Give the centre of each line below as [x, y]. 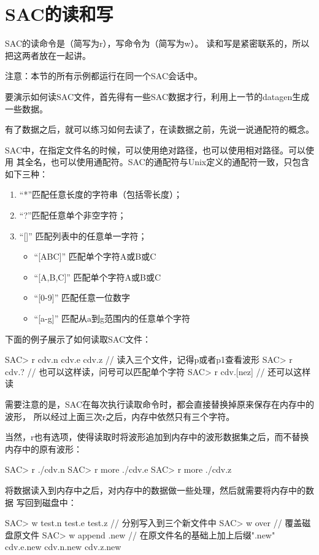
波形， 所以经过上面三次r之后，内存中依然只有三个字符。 [120, 416]
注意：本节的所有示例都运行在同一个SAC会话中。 [104, 76]
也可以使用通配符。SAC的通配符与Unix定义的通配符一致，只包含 [180, 162]
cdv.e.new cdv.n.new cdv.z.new [63, 547]
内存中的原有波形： [44, 448]
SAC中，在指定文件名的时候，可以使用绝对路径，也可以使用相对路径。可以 [155, 149]
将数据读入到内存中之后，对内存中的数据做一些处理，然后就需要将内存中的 [155, 490]
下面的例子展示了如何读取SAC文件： [78, 339]
